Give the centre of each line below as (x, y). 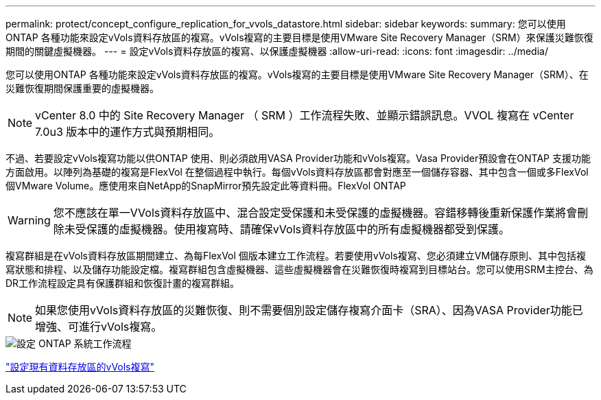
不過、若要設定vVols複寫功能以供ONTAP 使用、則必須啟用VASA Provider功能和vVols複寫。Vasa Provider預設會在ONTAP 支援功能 (298, 158)
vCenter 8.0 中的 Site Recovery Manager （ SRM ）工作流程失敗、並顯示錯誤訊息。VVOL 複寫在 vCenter (305, 115)
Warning (29, 220)
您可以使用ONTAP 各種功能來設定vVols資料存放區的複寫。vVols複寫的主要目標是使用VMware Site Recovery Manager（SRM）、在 (297, 74)
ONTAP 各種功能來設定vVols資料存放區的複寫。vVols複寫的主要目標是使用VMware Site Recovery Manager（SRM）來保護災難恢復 (299, 37)
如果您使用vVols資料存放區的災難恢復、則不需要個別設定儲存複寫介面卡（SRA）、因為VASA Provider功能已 (309, 310)
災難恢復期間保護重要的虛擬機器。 (82, 88)
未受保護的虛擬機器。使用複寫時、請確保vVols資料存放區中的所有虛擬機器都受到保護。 (287, 229)
